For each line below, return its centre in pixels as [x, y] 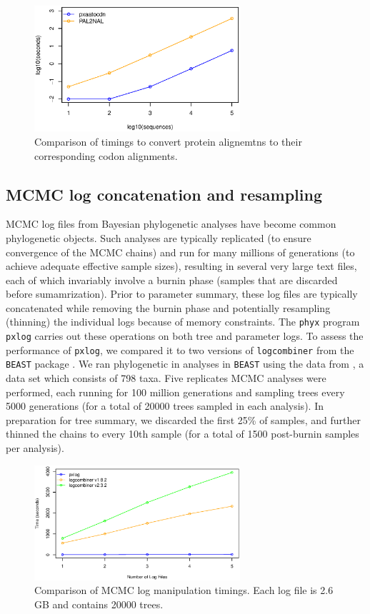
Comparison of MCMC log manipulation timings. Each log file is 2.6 [184, 590]
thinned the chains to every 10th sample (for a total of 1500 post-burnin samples [182, 434]
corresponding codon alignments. [106, 155]
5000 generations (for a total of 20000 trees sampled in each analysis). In [165, 406]
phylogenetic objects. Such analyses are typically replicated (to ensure [159, 237]
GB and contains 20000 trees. [99, 604]
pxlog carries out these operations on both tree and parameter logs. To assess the [185, 336]
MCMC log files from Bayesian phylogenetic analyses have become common [171, 224]
